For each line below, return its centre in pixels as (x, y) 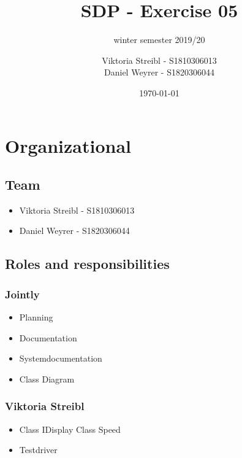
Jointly (22, 294)
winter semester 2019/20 (159, 40)
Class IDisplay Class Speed (70, 429)
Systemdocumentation (61, 358)
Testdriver (38, 450)
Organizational (68, 145)
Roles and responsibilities (87, 264)
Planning (36, 317)
